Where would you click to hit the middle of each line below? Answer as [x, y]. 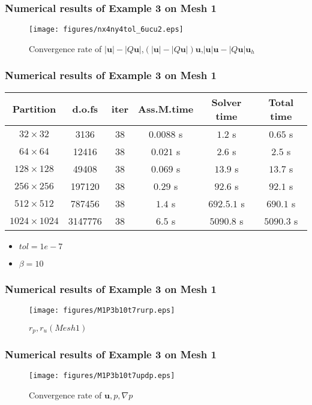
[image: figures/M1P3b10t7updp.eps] [102, 376]
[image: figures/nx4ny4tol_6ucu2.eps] [106, 30]
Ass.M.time [166, 109]
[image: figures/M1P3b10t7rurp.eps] [102, 310]
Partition [34, 109]
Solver [226, 102]
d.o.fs [85, 109]
